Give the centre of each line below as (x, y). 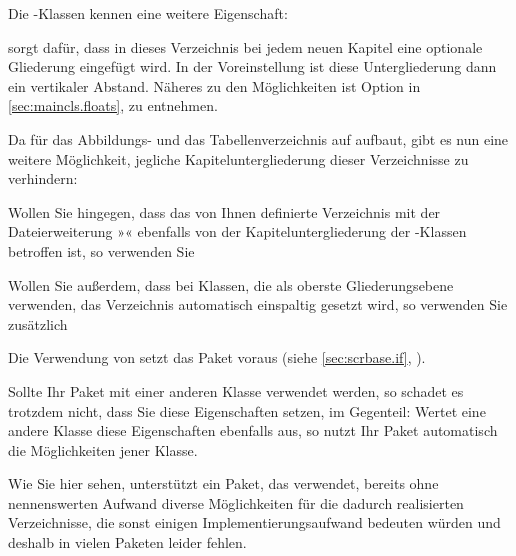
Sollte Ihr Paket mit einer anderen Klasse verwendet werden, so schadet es (236, 390)
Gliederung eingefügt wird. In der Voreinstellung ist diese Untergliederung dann (252, 66)
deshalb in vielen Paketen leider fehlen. (127, 542)
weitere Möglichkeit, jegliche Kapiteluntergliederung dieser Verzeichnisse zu (238, 158)
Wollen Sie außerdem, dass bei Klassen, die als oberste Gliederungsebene (231, 284)
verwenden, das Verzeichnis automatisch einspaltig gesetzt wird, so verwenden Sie (258, 304)
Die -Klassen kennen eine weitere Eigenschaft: (148, 13)
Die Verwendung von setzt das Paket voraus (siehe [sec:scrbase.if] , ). (217, 357)
